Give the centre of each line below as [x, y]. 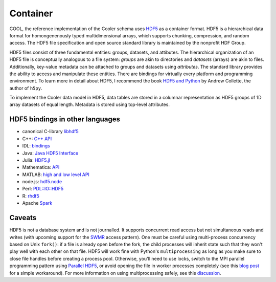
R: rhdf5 [31, 196]
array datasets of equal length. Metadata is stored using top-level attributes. [89, 104]
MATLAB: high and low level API [56, 175]
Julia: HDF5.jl [36, 160]
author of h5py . [26, 88]
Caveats [23, 218]
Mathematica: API [41, 167]
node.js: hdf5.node [42, 182]
